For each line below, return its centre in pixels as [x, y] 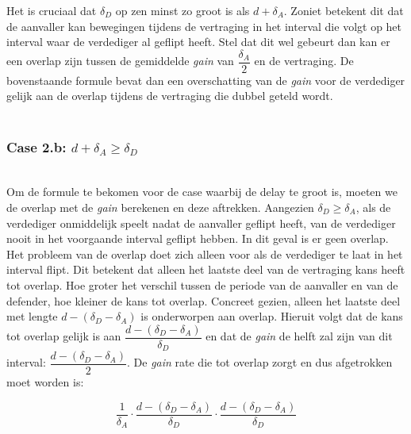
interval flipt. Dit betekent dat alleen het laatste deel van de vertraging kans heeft [206, 269]
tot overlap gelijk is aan [64, 336]
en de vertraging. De [304, 61]
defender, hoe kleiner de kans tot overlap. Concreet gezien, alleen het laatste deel [204, 300]
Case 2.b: [36, 146]
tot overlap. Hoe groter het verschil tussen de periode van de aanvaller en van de [202, 285]
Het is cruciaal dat [52, 10]
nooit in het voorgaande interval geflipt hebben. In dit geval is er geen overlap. [198, 238]
